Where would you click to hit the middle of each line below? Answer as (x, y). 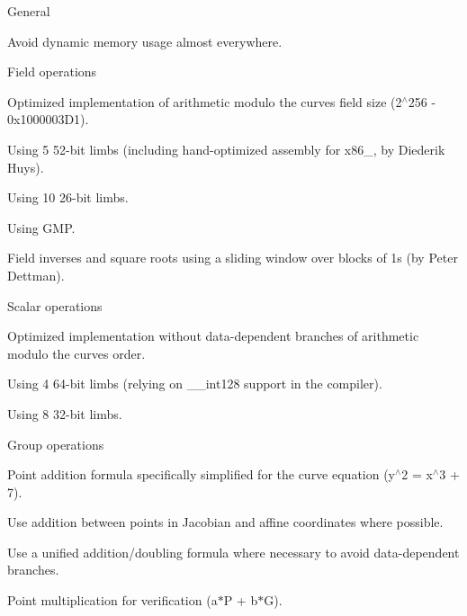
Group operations (56, 444)
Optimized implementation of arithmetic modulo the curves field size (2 (205, 101)
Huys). (26, 167)
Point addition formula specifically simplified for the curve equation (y (202, 474)
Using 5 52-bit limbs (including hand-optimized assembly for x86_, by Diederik (226, 149)
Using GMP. (41, 227)
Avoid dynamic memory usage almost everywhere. (145, 41)
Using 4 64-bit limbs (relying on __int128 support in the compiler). (195, 384)
